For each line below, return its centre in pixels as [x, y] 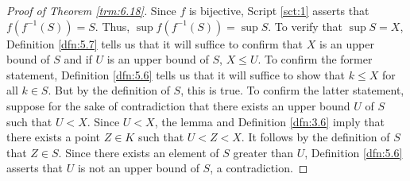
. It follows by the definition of [315, 137]
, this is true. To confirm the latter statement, [292, 90]
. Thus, [112, 26]
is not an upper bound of [138, 168]
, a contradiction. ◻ [259, 168]
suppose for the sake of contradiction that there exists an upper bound [178, 105]
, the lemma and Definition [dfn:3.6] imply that [269, 121]
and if [78, 59]
